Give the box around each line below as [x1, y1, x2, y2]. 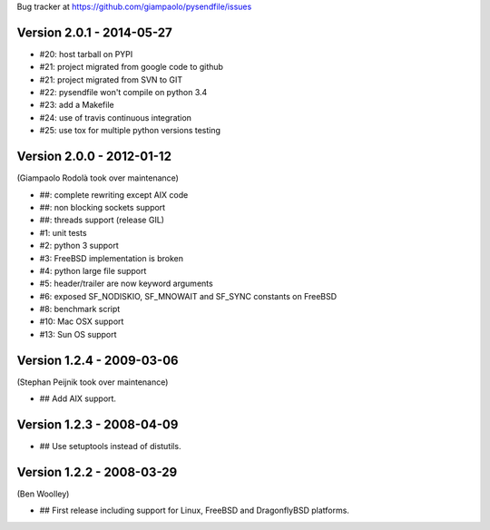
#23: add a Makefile [39, 100, 114, 111]
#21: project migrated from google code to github [39, 62, 224, 73]
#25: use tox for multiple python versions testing [39, 125, 221, 136]
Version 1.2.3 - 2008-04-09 [16, 417, 179, 432]
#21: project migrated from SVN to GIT [39, 74, 183, 85]
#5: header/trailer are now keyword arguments [39, 278, 213, 290]
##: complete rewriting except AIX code [39, 189, 189, 200]
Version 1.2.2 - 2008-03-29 [16, 464, 178, 480]
